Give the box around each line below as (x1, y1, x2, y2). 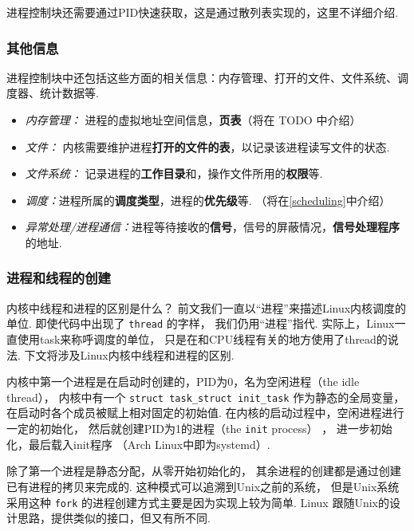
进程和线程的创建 (6, 268, 111, 288)
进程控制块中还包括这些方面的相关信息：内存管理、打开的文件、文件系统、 (6, 69, 397, 85)
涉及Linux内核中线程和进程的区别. (57, 346, 235, 363)
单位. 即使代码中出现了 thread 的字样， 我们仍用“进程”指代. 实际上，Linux (6, 315, 395, 332)
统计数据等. (39, 85, 99, 101)
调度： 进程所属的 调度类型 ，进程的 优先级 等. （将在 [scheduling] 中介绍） (25, 191, 391, 208)
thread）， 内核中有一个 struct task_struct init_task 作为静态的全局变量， (6, 388, 405, 405)
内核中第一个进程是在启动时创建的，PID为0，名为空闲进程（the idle (6, 373, 360, 390)
